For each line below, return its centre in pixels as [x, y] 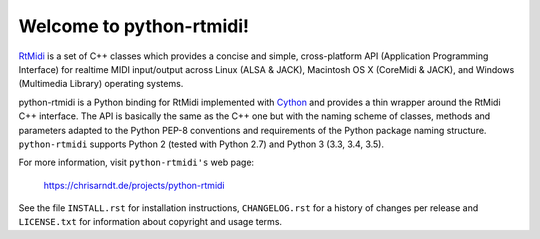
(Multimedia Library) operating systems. [101, 84]
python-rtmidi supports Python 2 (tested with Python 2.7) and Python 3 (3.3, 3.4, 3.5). [201, 144]
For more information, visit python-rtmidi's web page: [136, 162]
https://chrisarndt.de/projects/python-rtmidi [134, 185]
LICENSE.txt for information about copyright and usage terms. [150, 222]
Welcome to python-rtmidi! [134, 26]
